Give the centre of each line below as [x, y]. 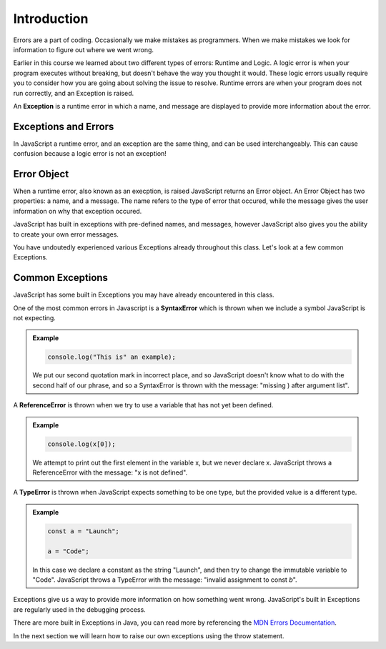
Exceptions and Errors [64, 126]
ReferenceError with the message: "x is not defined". [110, 472]
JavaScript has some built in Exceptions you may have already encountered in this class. [144, 295]
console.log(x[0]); [81, 444]
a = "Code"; [68, 551]
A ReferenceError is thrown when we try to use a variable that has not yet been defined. [143, 405]
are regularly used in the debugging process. [79, 609]
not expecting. [35, 318]
